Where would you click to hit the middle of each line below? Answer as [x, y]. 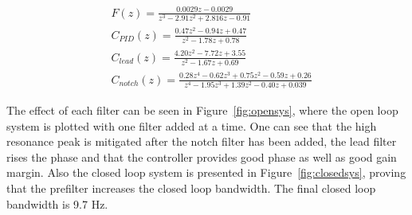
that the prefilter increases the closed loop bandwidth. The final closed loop [191, 188]
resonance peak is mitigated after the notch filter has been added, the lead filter [202, 141]
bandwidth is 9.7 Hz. [57, 203]
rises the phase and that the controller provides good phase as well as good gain [202, 156]
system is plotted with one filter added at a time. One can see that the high [192, 125]
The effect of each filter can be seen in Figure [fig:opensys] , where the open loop [202, 109]
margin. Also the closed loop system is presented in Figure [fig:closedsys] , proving [206, 172]
